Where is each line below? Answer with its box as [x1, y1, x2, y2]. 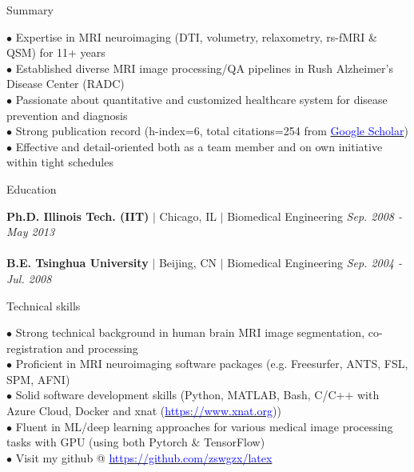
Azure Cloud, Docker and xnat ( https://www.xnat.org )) [6, 402, 281, 419]
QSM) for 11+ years [6, 44, 105, 61]
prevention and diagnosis [6, 106, 128, 123]
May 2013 [6, 223, 55, 240]
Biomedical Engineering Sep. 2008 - [227, 207, 402, 224]
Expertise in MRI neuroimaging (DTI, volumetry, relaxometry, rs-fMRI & [15, 28, 377, 45]
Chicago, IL [159, 207, 217, 224]
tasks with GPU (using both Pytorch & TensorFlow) [6, 434, 265, 450]
